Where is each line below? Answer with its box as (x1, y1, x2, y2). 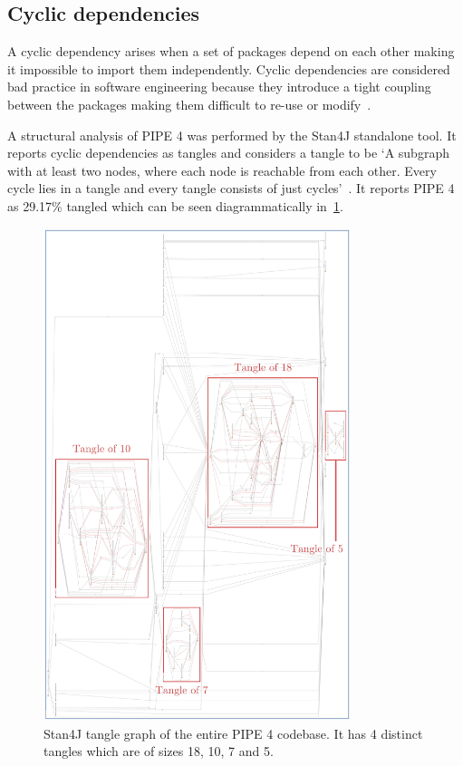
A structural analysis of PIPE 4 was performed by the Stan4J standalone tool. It (7, 125, 457, 144)
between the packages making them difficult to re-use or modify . (7, 94, 371, 113)
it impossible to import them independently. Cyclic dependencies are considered (7, 59, 450, 78)
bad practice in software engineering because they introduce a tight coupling (7, 77, 431, 96)
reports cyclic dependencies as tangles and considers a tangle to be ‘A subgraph (7, 143, 449, 162)
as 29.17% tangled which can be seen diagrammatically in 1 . (7, 196, 343, 215)
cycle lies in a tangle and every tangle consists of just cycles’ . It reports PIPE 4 (7, 179, 455, 198)
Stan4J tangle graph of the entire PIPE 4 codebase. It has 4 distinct (43, 723, 423, 742)
